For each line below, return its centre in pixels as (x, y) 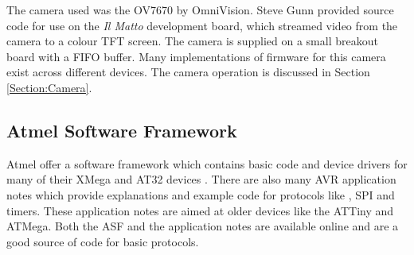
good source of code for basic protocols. (103, 241)
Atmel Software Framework (122, 130)
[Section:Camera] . (49, 87)
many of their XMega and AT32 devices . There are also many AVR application (201, 179)
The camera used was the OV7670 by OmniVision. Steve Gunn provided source (200, 10)
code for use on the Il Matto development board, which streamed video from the (202, 25)
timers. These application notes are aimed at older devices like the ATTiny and (200, 210)
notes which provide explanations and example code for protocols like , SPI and (201, 194)
